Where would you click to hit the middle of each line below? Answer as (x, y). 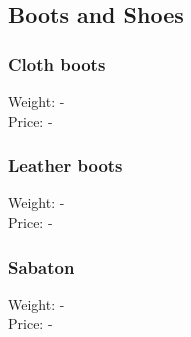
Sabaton (41, 266)
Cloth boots (57, 63)
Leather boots (65, 165)
